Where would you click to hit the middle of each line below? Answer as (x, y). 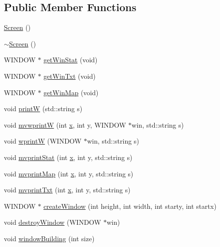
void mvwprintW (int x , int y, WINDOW (65, 124)
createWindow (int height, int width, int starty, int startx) (130, 206)
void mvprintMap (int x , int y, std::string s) (69, 173)
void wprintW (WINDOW (43, 141)
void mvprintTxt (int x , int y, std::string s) (67, 190)
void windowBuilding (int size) (49, 238)
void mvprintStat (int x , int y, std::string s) (68, 157)
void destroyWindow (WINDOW (53, 222)
